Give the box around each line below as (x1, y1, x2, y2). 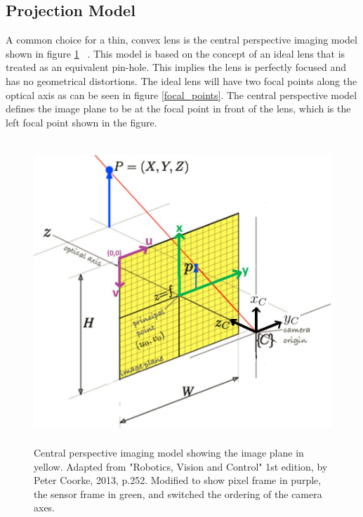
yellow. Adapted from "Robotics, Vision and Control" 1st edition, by (34, 459, 328, 473)
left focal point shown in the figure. (6, 114, 157, 129)
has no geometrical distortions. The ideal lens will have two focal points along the (6, 73, 357, 88)
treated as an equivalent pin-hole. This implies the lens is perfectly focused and (6, 60, 347, 74)
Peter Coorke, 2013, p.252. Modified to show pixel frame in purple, (34, 473, 322, 487)
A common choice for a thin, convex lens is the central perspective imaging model (6, 32, 357, 47)
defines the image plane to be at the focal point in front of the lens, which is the (6, 101, 351, 116)
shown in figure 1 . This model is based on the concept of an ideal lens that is (6, 46, 345, 60)
